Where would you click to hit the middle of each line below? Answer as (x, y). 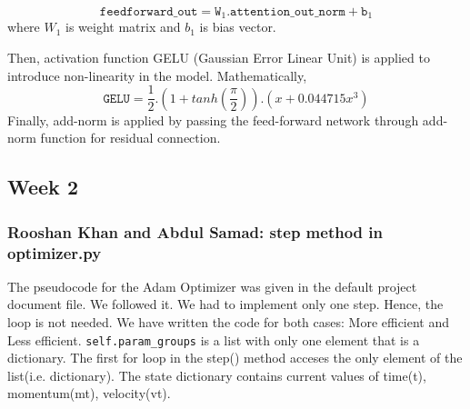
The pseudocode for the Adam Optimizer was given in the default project (212, 286)
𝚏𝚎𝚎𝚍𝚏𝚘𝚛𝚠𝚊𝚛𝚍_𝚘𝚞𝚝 (149, 12)
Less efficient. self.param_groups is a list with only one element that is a (214, 339)
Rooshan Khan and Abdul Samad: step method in (195, 231)
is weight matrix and (123, 27)
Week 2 (43, 187)
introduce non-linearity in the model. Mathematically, (157, 75)
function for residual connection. (130, 138)
